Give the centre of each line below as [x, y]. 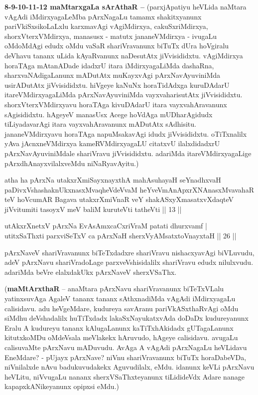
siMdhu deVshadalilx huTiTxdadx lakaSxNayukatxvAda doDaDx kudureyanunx [127, 318]
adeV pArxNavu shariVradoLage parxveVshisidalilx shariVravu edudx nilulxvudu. [129, 262]
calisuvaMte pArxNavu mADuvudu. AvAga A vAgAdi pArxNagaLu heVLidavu [126, 347]
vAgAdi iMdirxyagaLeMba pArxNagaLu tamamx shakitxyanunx [103, 16]
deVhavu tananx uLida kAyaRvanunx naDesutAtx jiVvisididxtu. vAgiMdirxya [124, 55]
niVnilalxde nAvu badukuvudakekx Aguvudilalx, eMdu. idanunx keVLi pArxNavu [129, 367]
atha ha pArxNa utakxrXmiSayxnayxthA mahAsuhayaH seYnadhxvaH [113, 180]
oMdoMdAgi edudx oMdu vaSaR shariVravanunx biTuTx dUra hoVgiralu [117, 46]
